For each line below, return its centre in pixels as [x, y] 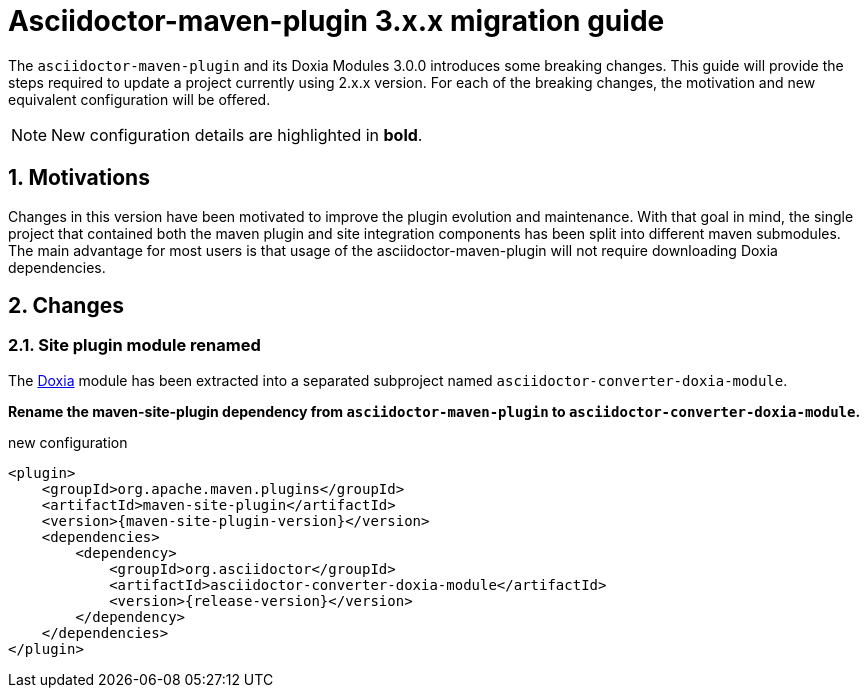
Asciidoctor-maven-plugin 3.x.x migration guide [336, 21]
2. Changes [66, 306]
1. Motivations [79, 178]
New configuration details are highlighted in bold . [237, 134]
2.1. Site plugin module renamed [134, 345]
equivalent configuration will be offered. [139, 99]
